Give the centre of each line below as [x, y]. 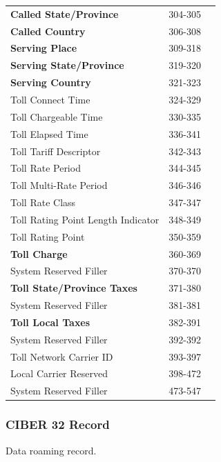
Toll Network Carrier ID [62, 356]
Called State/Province [65, 13]
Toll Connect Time [50, 99]
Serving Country [51, 82]
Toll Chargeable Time [57, 116]
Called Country [48, 31]
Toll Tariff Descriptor [56, 151]
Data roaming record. [51, 450]
